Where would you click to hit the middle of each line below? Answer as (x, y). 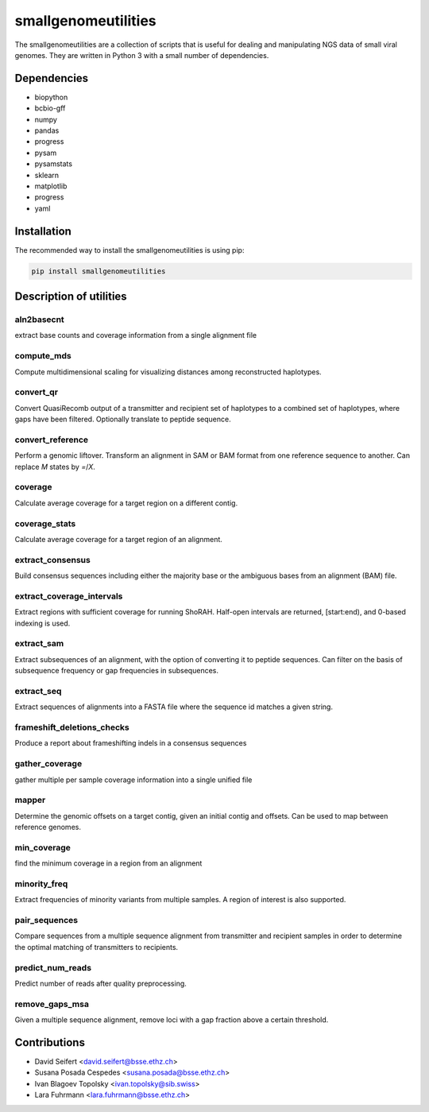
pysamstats (54, 164)
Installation (43, 231)
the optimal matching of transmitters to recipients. (97, 947)
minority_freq (41, 884)
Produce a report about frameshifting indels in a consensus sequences (131, 743)
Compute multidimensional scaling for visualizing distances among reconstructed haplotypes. (168, 372)
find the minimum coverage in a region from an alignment (108, 863)
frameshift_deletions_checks (72, 727)
